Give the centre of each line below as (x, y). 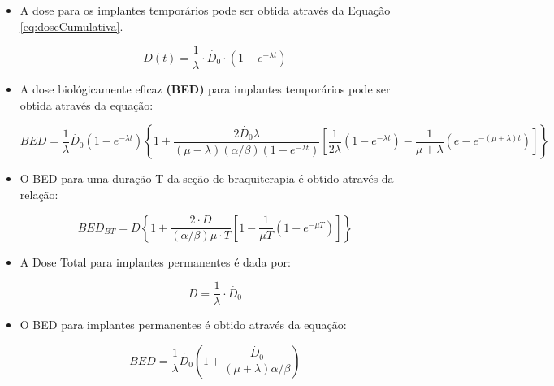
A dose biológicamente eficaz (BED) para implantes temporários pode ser (205, 89)
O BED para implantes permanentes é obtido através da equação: (183, 325)
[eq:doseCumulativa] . (71, 26)
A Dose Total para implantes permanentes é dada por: (155, 261)
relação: (39, 195)
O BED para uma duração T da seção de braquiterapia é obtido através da (207, 178)
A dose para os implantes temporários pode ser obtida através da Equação (205, 10)
